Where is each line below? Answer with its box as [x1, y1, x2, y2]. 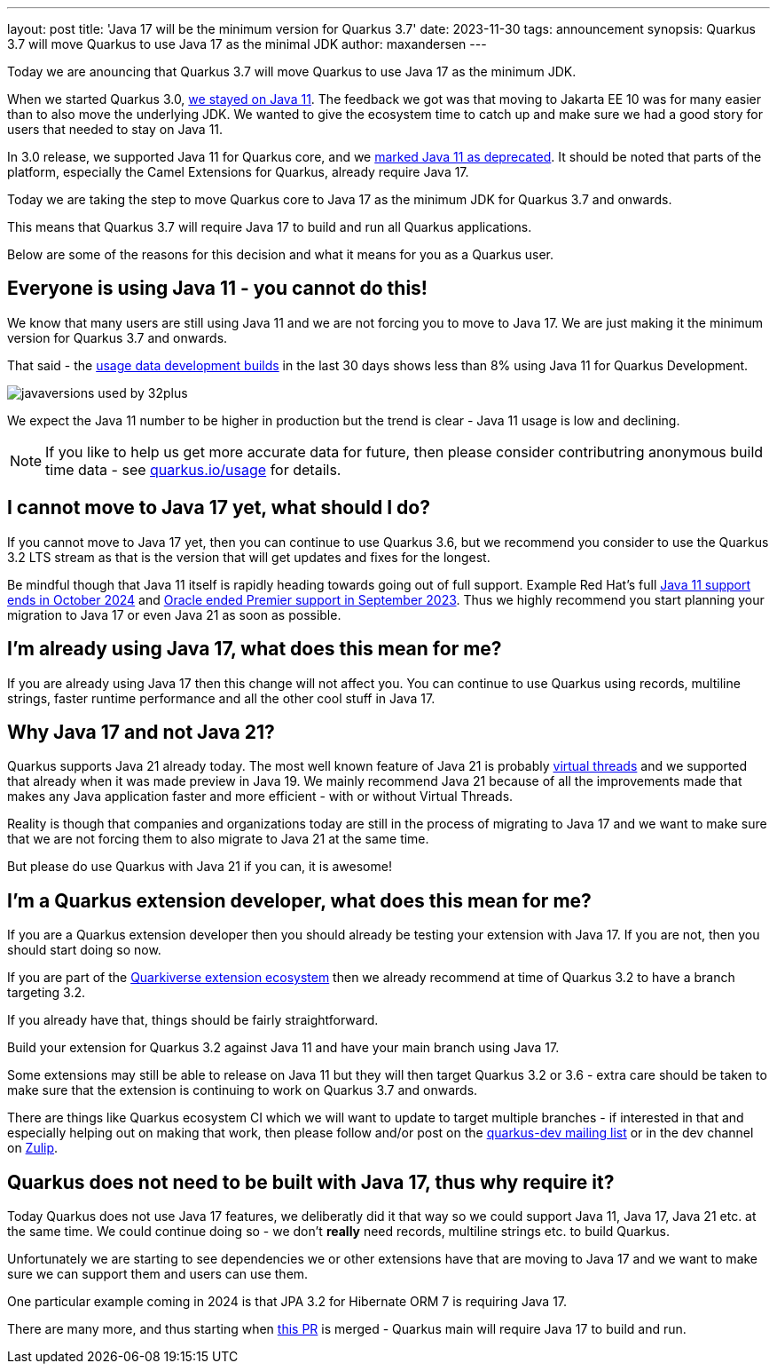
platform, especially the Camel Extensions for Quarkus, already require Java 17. [7, 164, 469, 179]
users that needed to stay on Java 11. [7, 122, 224, 137]
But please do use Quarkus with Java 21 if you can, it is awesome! [7, 859, 392, 875]
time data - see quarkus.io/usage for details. [45, 460, 341, 479]
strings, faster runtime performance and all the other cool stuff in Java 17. [7, 690, 436, 706]
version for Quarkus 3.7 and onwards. [7, 329, 228, 345]
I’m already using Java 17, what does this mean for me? [7, 638, 502, 661]
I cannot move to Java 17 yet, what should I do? [7, 496, 430, 519]
